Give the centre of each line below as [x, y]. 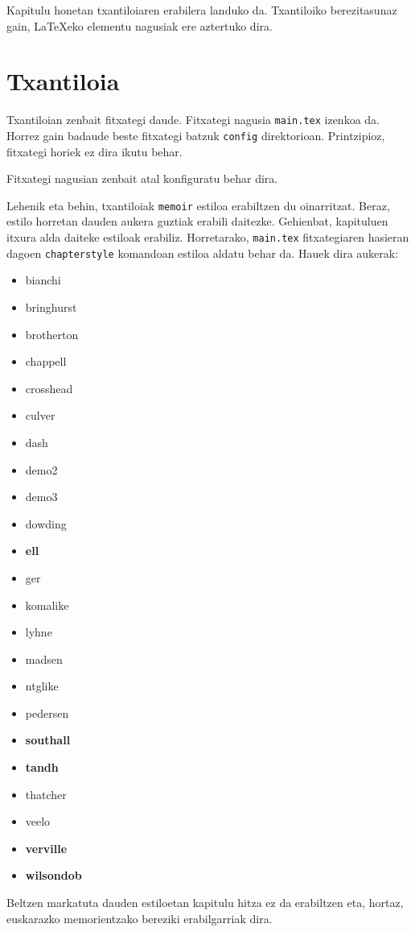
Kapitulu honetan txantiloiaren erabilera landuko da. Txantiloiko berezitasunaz [202, 10]
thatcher [46, 794]
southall [48, 740]
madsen [44, 659]
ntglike [42, 686]
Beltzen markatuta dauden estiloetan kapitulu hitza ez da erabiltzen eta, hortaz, [205, 903]
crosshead [49, 388]
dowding [46, 523]
